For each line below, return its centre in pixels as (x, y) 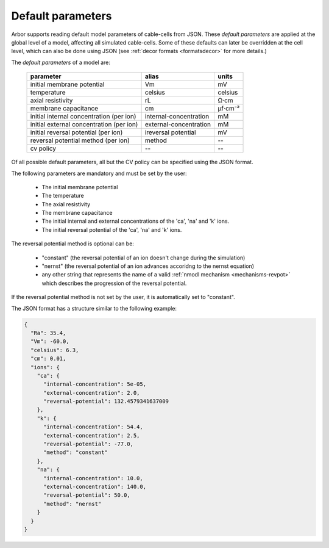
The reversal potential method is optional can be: (73, 243)
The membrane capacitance (77, 213)
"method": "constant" (76, 452)
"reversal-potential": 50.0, (87, 495)
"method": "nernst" (73, 504)
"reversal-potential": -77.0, (89, 444)
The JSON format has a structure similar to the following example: (94, 308)
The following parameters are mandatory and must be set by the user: (99, 173)
